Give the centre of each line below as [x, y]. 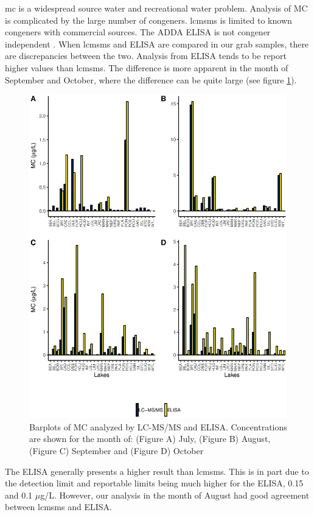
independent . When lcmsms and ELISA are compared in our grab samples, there [157, 44]
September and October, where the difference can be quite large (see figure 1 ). [151, 79]
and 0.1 [19, 495]
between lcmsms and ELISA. [58, 507]
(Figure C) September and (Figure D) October [117, 451]
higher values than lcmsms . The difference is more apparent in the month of [147, 67]
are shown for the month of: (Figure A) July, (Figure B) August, [150, 439]
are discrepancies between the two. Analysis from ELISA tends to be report [146, 56]
